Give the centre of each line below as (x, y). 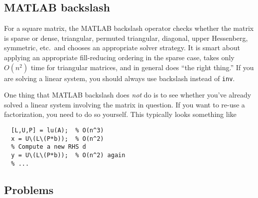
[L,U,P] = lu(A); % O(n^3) (58, 131)
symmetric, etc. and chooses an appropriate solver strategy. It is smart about (122, 48)
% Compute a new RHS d (49, 147)
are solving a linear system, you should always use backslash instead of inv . (120, 78)
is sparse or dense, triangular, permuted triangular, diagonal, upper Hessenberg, (126, 38)
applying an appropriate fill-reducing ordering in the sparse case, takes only (119, 57)
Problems (29, 189)
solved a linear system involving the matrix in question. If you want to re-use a (125, 104)
